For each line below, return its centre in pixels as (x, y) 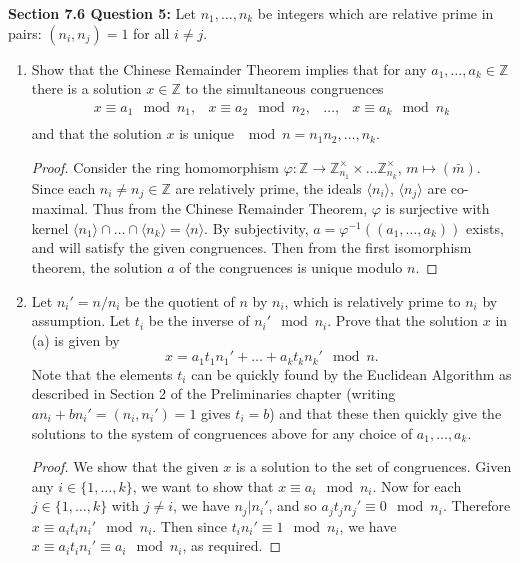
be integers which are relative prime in (375, 13)
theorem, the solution (97, 266)
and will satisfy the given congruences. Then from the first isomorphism (251, 247)
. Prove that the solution (403, 320)
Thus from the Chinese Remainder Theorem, (230, 208)
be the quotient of (180, 300)
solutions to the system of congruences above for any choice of (222, 432)
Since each (63, 187)
